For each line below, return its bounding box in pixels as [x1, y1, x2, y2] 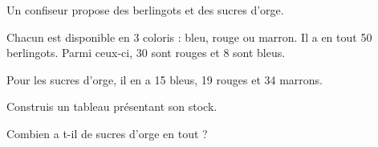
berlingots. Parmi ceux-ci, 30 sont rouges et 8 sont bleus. [6, 44, 286, 61]
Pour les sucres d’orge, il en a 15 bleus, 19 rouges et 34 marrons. [6, 71, 323, 88]
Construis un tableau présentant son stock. [6, 98, 217, 115]
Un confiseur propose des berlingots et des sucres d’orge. [6, 2, 284, 18]
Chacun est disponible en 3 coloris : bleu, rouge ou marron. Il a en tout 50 [6, 28, 372, 45]
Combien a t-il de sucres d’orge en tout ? [6, 125, 208, 141]
